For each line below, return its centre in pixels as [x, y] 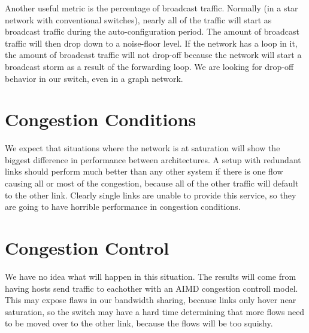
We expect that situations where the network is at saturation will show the [143, 148]
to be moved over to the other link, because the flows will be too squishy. [139, 323]
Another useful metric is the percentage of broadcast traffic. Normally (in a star [152, 8]
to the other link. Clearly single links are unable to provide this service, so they [151, 195]
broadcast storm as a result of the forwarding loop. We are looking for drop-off [149, 66]
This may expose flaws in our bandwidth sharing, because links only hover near [151, 300]
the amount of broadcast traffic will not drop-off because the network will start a [153, 55]
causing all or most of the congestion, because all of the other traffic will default [152, 183]
